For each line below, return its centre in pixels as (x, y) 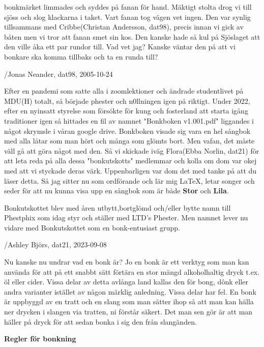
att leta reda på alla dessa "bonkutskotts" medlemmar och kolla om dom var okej (130, 161)
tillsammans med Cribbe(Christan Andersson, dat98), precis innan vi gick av (124, 27)
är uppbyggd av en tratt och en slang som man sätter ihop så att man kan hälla (129, 301)
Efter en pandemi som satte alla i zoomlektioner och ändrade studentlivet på (124, 91)
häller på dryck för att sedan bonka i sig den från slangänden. (100, 321)
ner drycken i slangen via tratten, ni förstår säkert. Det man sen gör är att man (128, 312)
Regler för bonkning (40, 339)
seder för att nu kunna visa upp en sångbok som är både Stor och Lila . (116, 191)
